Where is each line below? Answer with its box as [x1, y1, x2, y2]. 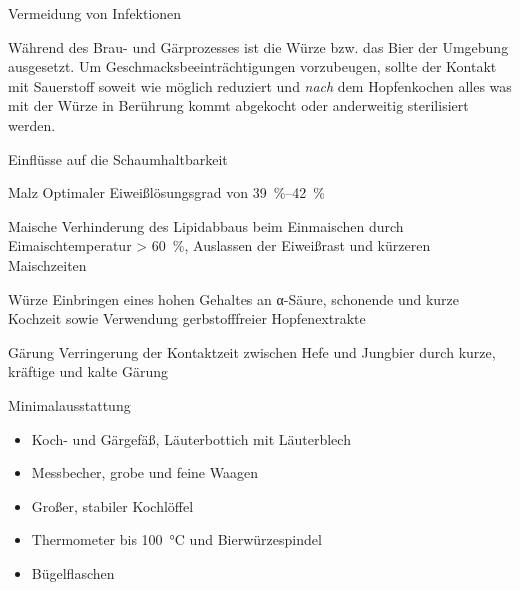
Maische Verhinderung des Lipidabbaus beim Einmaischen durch [8, 215, 404, 236]
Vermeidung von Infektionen [8, 3, 182, 23]
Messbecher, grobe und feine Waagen [31, 462, 258, 483]
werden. [8, 114, 56, 135]
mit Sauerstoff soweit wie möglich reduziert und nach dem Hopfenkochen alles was [8, 75, 512, 96]
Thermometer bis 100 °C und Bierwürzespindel [31, 529, 322, 550]
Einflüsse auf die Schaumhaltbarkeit [8, 148, 228, 169]
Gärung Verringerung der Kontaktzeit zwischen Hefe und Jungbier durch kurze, [8, 341, 496, 362]
